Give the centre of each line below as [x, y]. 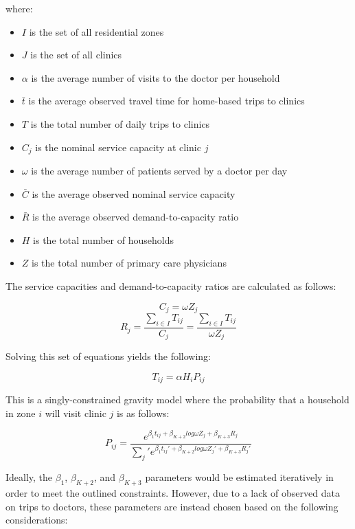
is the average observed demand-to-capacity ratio [136, 217]
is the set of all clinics [76, 55]
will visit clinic [76, 413]
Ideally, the [29, 477]
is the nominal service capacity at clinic [118, 147]
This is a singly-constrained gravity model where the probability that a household [177, 399]
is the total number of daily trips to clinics [120, 123]
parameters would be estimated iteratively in [239, 477]
